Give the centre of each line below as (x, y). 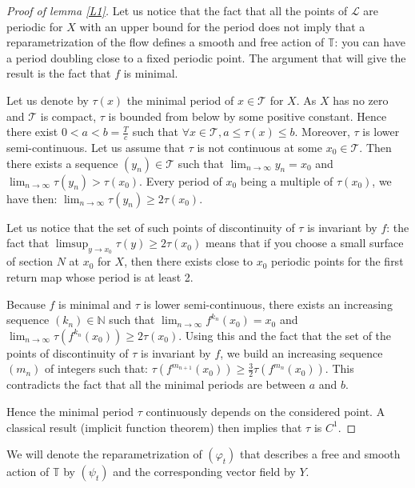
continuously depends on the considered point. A (265, 411)
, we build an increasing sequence (301, 352)
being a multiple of (287, 180)
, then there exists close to (188, 261)
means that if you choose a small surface (304, 243)
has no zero (361, 100)
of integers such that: (97, 368)
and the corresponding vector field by (204, 472)
